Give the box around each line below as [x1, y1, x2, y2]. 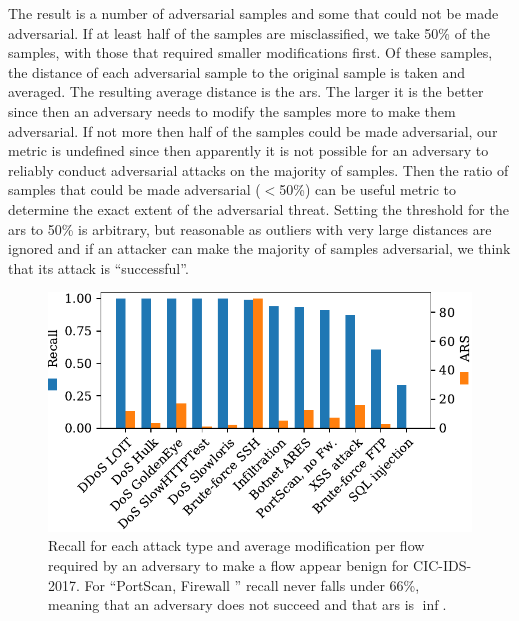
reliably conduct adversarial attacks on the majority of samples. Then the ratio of [8, 159, 509, 180]
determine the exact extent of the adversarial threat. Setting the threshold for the [8, 198, 509, 219]
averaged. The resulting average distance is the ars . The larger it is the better [8, 81, 484, 102]
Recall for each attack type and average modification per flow [48, 535, 425, 556]
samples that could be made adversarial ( [8, 179, 261, 200]
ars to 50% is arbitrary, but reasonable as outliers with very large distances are [8, 218, 492, 239]
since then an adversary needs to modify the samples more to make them [8, 100, 456, 121]
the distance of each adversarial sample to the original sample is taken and [8, 61, 466, 82]
